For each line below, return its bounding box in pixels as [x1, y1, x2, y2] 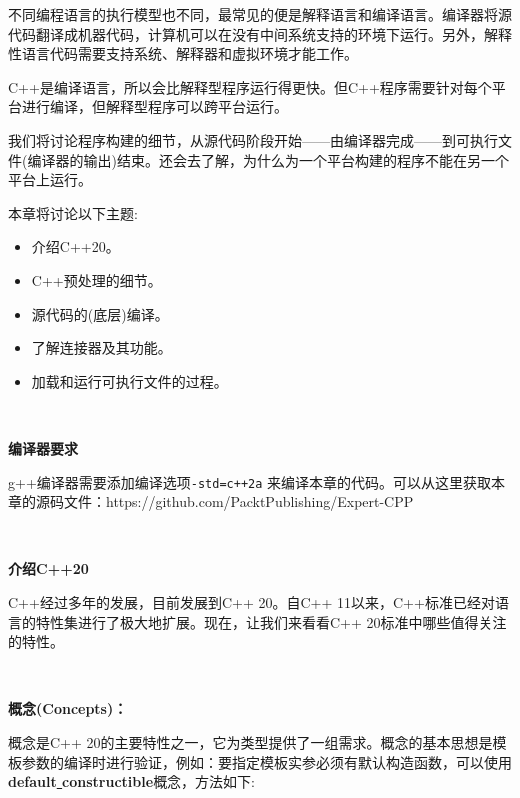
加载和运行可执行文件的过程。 [31, 370, 228, 391]
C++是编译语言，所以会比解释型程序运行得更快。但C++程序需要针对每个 [8, 76, 492, 97]
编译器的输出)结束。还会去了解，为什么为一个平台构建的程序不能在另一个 [27, 149, 509, 170]
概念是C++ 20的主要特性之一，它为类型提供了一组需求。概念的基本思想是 [8, 731, 493, 752]
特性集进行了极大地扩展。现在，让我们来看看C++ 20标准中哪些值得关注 [35, 611, 507, 632]
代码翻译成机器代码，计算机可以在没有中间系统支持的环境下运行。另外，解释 [8, 23, 512, 44]
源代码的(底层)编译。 [31, 303, 169, 324]
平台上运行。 [8, 169, 92, 190]
